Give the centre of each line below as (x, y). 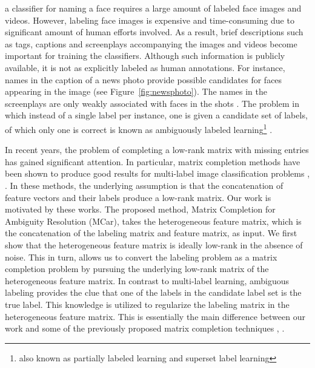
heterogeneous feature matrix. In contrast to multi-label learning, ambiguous (147, 280)
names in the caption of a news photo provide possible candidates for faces (144, 79)
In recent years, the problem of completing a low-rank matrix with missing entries (157, 150)
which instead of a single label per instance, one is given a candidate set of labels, (156, 115)
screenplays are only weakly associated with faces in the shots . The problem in (152, 103)
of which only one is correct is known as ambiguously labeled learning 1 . (139, 128)
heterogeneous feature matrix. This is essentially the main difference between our (155, 316)
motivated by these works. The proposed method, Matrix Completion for (140, 209)
